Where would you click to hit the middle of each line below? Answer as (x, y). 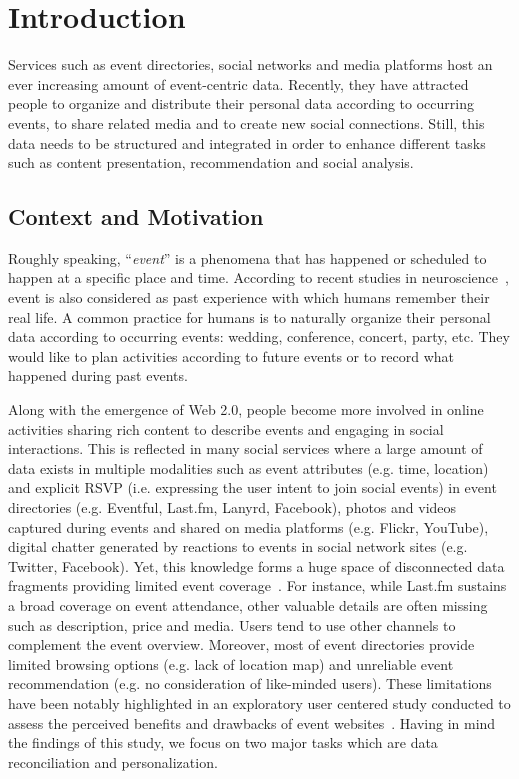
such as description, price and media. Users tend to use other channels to (232, 624)
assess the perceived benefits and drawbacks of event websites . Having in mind (252, 722)
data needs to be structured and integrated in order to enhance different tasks (247, 142)
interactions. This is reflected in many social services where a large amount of (245, 448)
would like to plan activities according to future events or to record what (231, 355)
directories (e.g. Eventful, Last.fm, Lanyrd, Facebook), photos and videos (232, 507)
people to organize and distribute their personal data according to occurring (241, 103)
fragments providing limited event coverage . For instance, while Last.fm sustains (257, 585)
